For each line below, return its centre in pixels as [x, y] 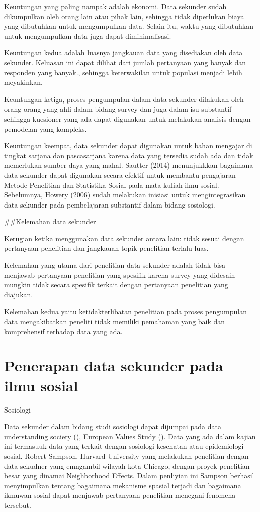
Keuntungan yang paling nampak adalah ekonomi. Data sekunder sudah [115, 6]
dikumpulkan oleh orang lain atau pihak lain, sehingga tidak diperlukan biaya [124, 16]
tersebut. [18, 505]
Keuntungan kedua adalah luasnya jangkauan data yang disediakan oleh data [123, 53]
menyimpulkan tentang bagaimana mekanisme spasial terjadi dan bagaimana [123, 485]
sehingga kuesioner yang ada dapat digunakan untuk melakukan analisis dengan [127, 118]
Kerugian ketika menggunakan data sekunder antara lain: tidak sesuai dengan [124, 238]
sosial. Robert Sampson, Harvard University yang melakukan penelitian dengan [126, 455]
